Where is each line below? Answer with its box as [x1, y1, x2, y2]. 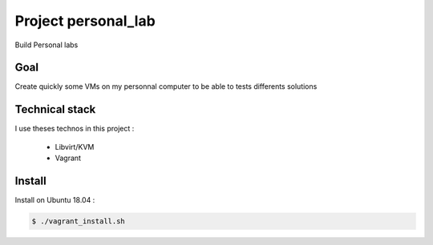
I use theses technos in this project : [14, 124, 135, 134]
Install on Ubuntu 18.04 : [14, 195, 95, 205]
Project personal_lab [14, 12, 156, 30]
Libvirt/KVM [55, 142, 95, 151]
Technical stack [14, 102, 96, 116]
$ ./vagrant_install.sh [31, 217, 126, 226]
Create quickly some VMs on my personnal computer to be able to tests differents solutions [14, 82, 318, 91]
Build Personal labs [14, 40, 79, 50]
